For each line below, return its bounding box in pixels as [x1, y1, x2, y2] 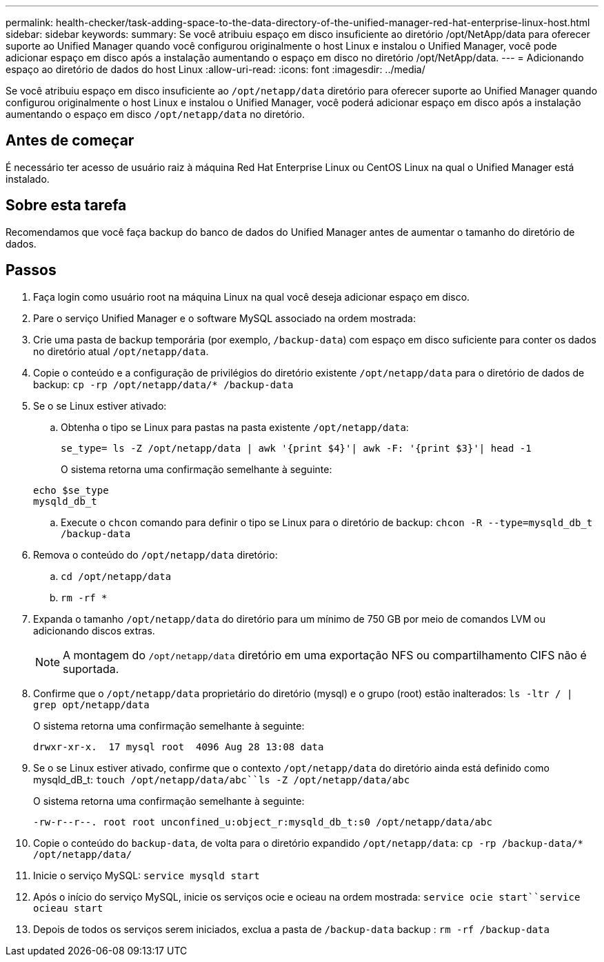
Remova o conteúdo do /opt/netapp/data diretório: [33, 548, 278, 561]
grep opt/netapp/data [33, 699, 150, 710]
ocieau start [33, 902, 103, 914]
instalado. [6, 172, 50, 185]
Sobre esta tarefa [6, 197, 127, 214]
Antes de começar [6, 132, 134, 150]
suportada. [63, 661, 119, 676]
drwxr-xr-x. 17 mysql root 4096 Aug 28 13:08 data [33, 741, 324, 752]
